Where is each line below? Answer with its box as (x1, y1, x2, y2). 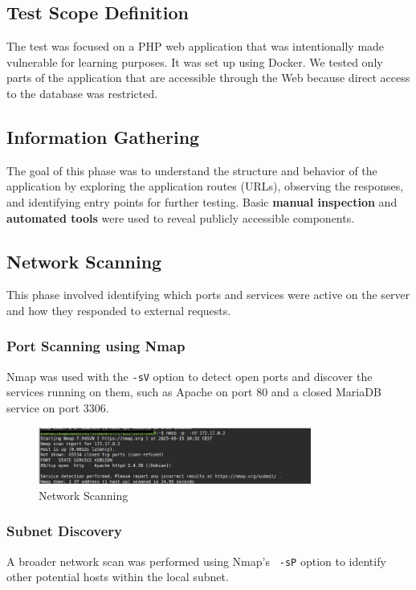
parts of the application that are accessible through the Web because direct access (6, 69, 410, 86)
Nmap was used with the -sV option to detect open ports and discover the (6, 367, 373, 384)
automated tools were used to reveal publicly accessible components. (6, 209, 355, 226)
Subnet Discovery (6, 521, 123, 541)
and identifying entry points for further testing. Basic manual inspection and (6, 193, 398, 210)
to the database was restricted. (6, 84, 158, 101)
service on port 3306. (6, 399, 109, 416)
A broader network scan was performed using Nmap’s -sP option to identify (6, 552, 386, 569)
